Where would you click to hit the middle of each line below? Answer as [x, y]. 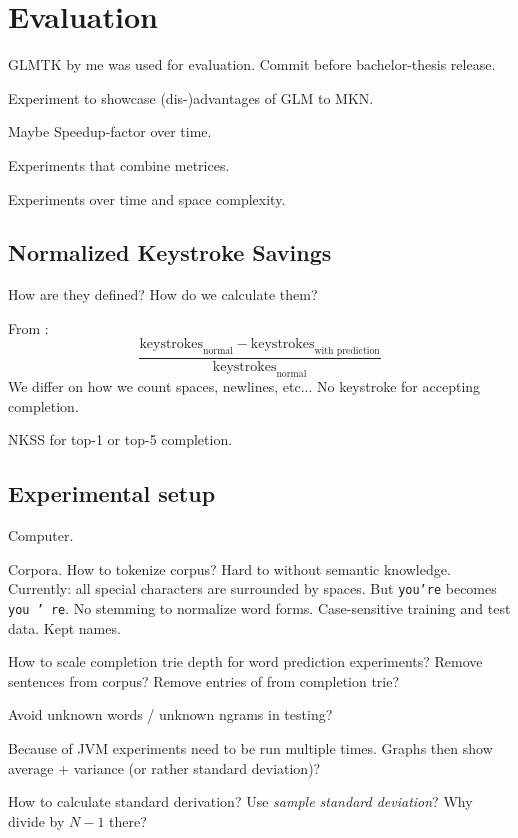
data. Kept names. [64, 627]
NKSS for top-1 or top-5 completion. [120, 439]
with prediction [347, 351]
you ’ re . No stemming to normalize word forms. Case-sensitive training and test [259, 607]
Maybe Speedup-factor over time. [110, 131]
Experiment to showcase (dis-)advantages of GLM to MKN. [191, 97]
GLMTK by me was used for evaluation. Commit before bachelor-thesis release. [252, 64]
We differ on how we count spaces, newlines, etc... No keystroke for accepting [244, 386]
